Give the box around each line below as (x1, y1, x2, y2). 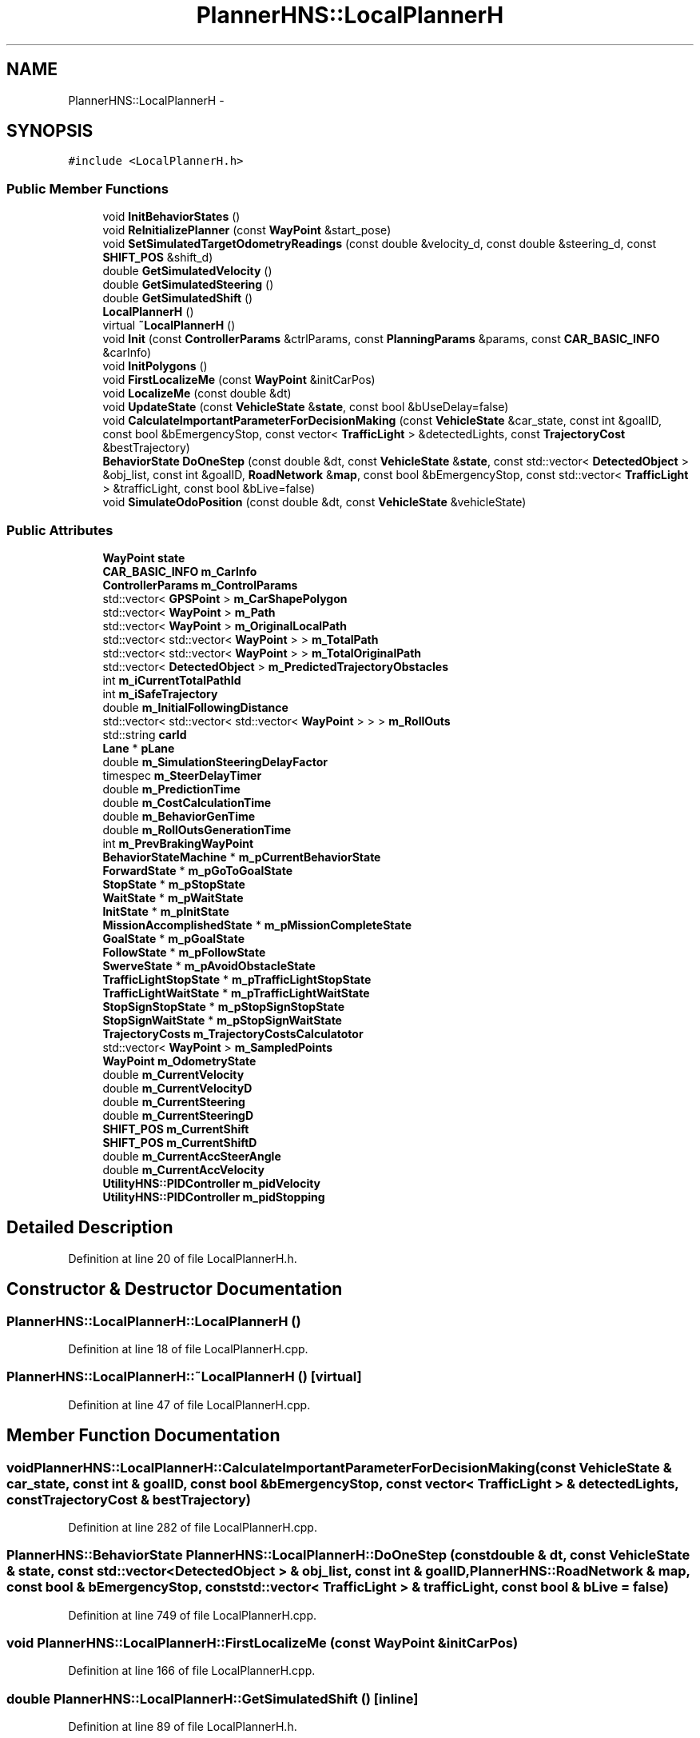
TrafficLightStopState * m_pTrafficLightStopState (102, 972, 372, 986)
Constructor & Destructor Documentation (6, 1279, 343, 1300)
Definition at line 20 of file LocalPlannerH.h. (68, 1251, 297, 1265)
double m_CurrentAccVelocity (102, 1162, 264, 1177)
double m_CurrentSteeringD (102, 1108, 254, 1122)
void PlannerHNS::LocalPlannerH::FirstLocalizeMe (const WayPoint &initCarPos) (6, 1635, 519, 1652)
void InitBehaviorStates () (102, 210, 241, 224)
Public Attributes (6, 521, 113, 538)
